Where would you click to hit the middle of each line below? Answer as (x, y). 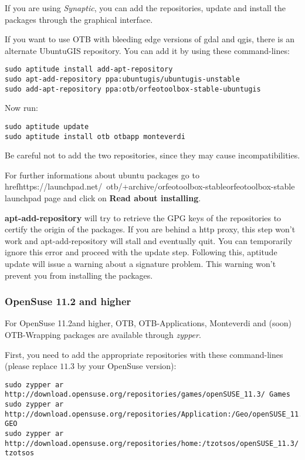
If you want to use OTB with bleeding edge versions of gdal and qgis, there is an (150, 39)
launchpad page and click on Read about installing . (103, 198)
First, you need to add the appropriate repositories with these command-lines (144, 354)
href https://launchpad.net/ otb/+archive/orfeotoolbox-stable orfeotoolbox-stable (150, 186)
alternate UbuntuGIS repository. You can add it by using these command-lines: (147, 50)
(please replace (31, 366)
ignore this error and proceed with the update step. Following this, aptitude (141, 252)
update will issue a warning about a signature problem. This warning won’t (140, 263)
